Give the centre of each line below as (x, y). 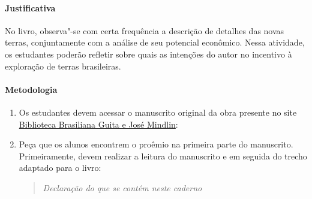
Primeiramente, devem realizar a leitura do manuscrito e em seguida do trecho (163, 156)
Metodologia (31, 89)
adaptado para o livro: (60, 168)
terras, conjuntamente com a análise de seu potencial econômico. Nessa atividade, (155, 42)
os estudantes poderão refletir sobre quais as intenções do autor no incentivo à (148, 54)
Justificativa (30, 7)
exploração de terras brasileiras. (63, 66)
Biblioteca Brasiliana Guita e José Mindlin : (98, 124)
